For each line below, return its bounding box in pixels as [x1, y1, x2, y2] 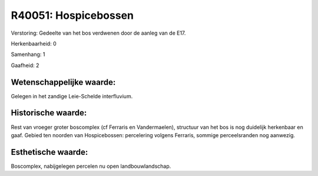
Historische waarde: [11, 108, 87, 118]
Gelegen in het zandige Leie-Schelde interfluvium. [11, 92, 133, 99]
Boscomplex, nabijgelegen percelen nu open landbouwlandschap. [11, 162, 171, 170]
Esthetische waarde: [11, 147, 88, 157]
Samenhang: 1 [11, 51, 45, 58]
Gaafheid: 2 [11, 62, 39, 69]
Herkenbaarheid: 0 [11, 40, 57, 47]
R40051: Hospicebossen [11, 9, 134, 22]
